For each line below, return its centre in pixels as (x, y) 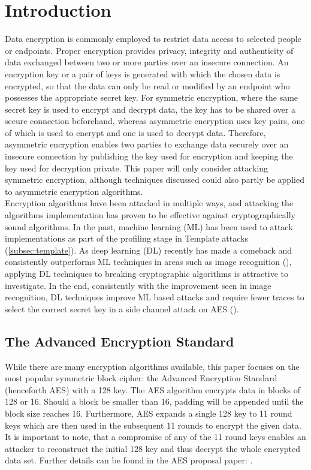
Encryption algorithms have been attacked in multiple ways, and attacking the (149, 203)
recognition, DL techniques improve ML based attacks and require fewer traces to (155, 297)
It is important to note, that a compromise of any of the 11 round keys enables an (155, 437)
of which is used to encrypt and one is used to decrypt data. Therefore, (135, 132)
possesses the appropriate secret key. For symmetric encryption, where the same (152, 97)
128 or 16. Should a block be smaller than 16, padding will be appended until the (154, 401)
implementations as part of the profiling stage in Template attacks (126, 238)
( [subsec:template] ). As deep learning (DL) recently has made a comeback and (149, 250)
